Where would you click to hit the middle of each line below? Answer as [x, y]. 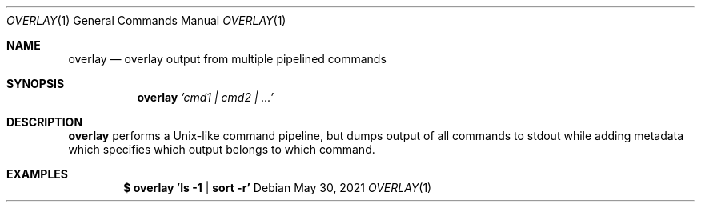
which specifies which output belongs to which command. [222, 149]
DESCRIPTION [45, 122]
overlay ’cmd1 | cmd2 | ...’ [206, 97]
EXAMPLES [37, 174]
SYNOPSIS [36, 84]
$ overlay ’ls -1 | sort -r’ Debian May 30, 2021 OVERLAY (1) [278, 188]
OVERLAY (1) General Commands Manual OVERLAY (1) [146, 20]
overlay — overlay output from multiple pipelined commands [227, 59]
